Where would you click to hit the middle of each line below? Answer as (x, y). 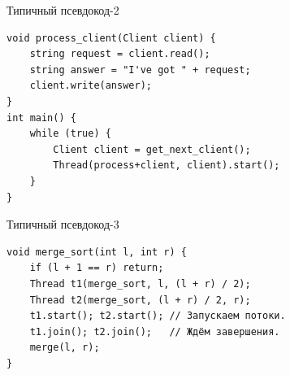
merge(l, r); (65, 348)
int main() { (41, 118)
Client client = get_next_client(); (152, 149)
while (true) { (70, 134)
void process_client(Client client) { (111, 38)
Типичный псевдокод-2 (63, 10)
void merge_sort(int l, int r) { (97, 252)
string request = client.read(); (120, 54)
